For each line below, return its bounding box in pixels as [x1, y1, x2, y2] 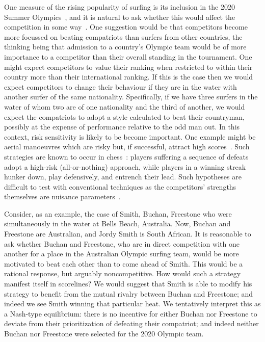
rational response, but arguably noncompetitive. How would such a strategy [4, 268, 241, 279]
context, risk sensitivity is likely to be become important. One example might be [4, 131, 256, 142]
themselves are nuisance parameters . [4, 191, 121, 202]
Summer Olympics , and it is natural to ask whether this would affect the [4, 11, 235, 22]
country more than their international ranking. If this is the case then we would [4, 71, 253, 82]
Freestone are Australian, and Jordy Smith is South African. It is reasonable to [4, 228, 251, 239]
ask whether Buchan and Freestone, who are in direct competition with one [4, 238, 240, 249]
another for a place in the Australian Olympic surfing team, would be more [4, 248, 239, 259]
